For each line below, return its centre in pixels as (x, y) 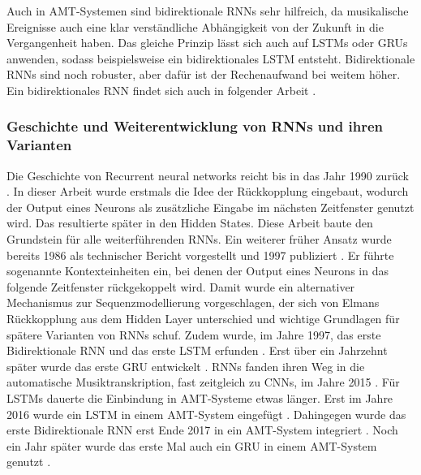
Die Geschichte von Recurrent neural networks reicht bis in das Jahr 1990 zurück (208, 175)
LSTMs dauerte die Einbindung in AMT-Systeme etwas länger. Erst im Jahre (200, 398)
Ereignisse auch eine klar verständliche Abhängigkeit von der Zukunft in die (195, 26)
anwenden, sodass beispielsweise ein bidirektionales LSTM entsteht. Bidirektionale (211, 58)
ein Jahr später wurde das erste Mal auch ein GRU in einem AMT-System (192, 445)
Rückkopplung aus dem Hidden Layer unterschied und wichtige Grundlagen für (203, 319)
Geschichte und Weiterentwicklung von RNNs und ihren (195, 126)
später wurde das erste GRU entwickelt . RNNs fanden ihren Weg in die (186, 366)
